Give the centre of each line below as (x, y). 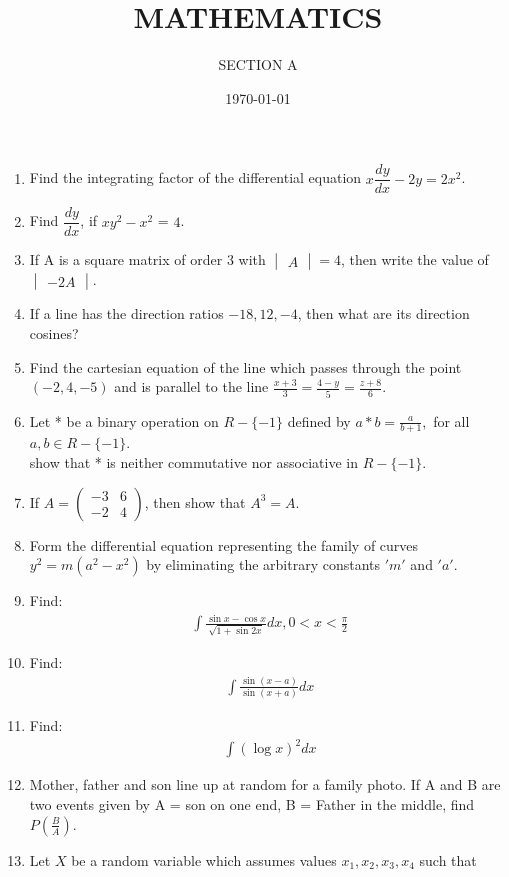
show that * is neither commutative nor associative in (193, 461)
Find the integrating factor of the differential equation (195, 177)
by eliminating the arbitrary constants (263, 564)
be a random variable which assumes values (204, 859)
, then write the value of (415, 259)
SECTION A (258, 64)
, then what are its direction (383, 313)
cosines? (54, 333)
